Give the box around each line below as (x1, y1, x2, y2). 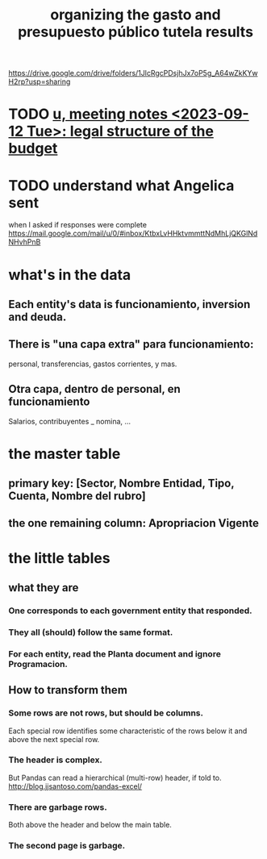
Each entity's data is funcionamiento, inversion (8, 297, 251, 311)
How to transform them (8, 683, 127, 697)
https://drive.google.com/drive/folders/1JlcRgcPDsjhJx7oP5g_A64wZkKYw (8, 69, 258, 78)
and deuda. (8, 310, 67, 323)
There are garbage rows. (8, 801, 107, 812)
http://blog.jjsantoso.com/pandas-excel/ (8, 781, 143, 791)
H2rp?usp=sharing (8, 77, 71, 86)
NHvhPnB (8, 237, 41, 247)
